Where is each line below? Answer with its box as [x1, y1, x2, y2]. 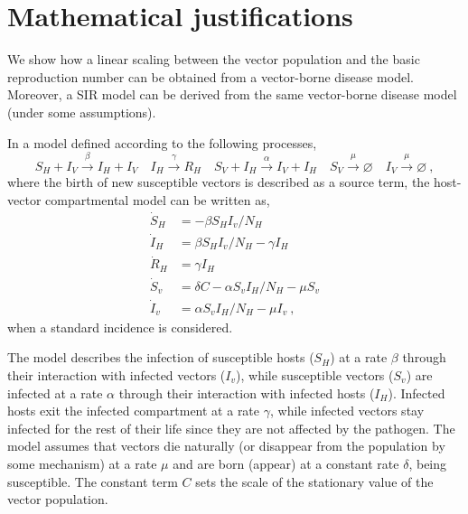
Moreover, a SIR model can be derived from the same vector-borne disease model [7, 85, 457, 104]
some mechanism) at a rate [7, 453, 157, 472]
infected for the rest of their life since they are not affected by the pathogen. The [7, 418, 455, 437]
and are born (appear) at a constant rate [173, 453, 399, 472]
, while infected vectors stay [269, 401, 425, 420]
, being [408, 453, 447, 472]
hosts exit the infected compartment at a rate [7, 401, 260, 420]
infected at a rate [7, 383, 103, 402]
